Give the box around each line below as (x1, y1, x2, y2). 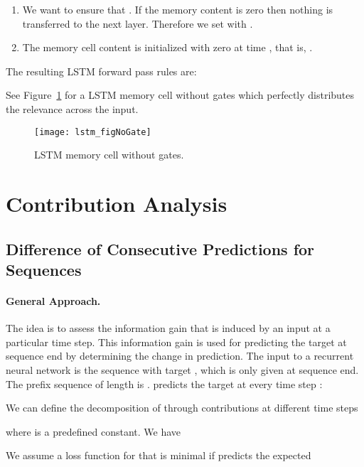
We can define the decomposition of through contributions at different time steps (6, 400, 358, 415)
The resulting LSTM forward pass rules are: (6, 63, 197, 78)
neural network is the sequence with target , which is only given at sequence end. (6, 362, 359, 377)
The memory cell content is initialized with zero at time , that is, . (22, 40, 313, 55)
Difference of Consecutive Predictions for (6, 237, 315, 259)
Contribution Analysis (6, 189, 227, 218)
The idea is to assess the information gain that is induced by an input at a (6, 321, 331, 336)
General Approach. (6, 293, 101, 308)
